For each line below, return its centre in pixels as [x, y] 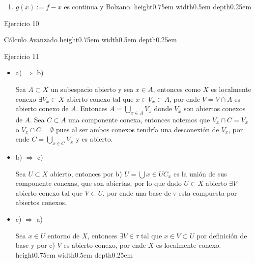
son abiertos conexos [215, 108]
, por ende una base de [137, 192]
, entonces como [177, 89]
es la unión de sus [200, 173]
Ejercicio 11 [22, 56]
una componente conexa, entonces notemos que [139, 119]
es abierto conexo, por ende [105, 245]
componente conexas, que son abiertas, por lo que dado [99, 183]
